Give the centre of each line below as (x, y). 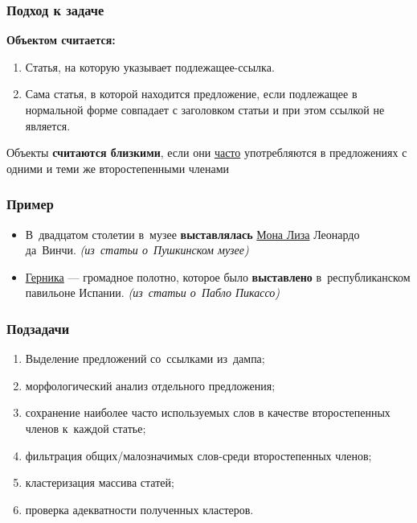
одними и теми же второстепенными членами (118, 168)
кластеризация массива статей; (100, 482)
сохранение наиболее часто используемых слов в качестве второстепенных (208, 412)
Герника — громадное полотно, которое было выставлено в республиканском (218, 276)
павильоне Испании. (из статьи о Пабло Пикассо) (153, 292)
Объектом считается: (61, 40)
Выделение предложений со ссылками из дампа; (145, 358)
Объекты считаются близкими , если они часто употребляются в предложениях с (207, 152)
